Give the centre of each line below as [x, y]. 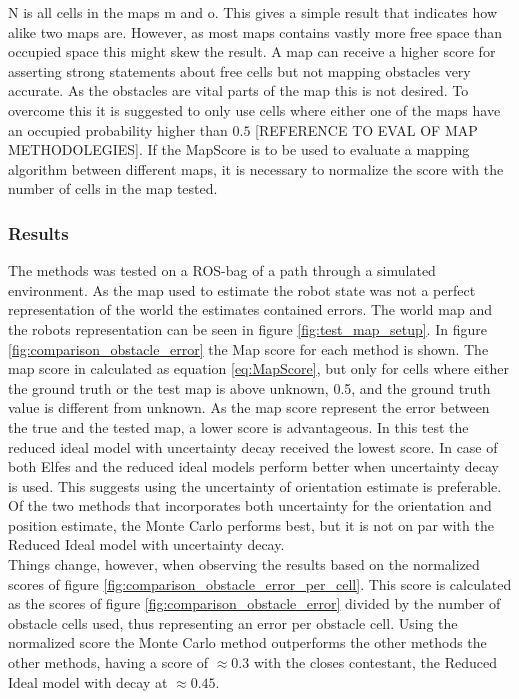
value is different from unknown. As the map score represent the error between [249, 407]
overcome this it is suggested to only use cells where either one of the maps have [254, 109]
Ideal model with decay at [88, 681]
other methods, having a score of [108, 662]
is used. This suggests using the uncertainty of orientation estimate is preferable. [255, 485]
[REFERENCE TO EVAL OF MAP [366, 129]
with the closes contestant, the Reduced [375, 662]
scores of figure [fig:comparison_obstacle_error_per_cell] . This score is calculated [260, 583]
